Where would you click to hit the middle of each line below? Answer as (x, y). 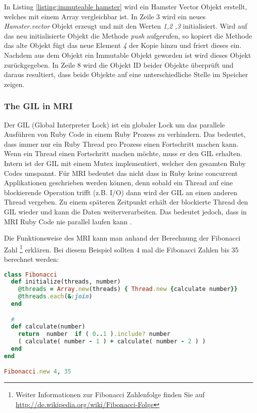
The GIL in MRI (38, 106)
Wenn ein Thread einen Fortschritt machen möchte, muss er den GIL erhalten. (123, 153)
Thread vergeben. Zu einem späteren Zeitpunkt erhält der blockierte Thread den (126, 202)
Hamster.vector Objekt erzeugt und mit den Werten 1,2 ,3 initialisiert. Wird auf (126, 26)
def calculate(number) (48, 327)
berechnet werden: (31, 259)
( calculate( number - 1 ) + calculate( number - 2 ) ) (112, 342)
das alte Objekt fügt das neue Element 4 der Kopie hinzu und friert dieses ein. (123, 45)
